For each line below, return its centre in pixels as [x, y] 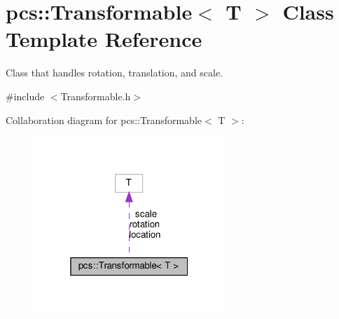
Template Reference [104, 39]
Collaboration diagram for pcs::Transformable [104, 120]
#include [25, 96]
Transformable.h [96, 96]
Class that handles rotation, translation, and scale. [115, 73]
